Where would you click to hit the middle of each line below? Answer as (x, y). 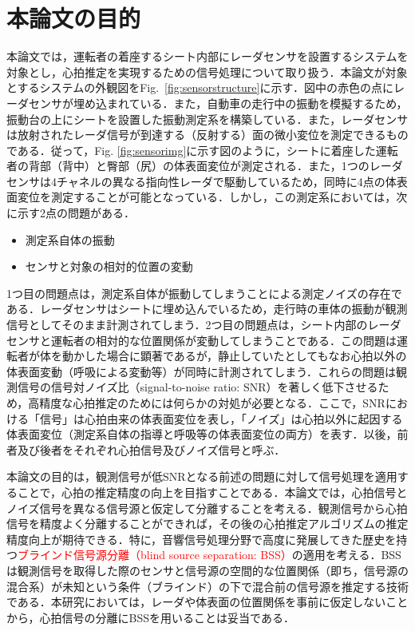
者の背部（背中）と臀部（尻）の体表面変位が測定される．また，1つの (188, 166)
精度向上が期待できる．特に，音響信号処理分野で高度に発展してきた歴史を (202, 539)
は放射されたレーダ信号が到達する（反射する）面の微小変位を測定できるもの (207, 135)
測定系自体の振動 (70, 239)
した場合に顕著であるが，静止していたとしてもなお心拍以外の (245, 356)
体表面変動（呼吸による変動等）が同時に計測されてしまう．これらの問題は (202, 371)
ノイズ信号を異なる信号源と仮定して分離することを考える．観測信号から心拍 (207, 508)
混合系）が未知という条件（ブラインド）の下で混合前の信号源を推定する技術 (207, 586)
